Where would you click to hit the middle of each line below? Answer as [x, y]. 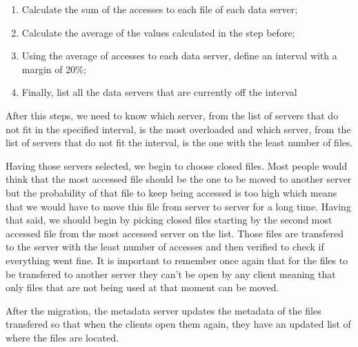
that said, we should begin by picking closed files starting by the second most [169, 220]
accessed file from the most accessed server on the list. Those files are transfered [175, 233]
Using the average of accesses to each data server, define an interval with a [179, 56]
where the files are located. [62, 337]
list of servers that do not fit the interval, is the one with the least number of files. [179, 142]
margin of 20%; [54, 69]
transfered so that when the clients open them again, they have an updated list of [178, 324]
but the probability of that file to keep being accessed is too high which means [171, 192]
